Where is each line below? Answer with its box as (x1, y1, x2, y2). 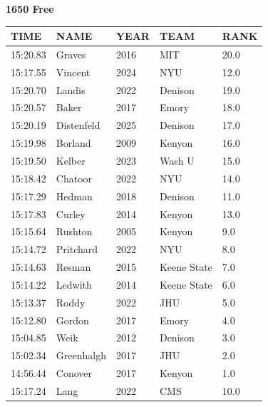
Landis (56, 82, 86, 97)
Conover (56, 366, 93, 381)
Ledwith (56, 277, 92, 292)
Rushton (56, 224, 93, 239)
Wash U (159, 153, 195, 168)
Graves (56, 46, 86, 61)
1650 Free (6, 1, 54, 16)
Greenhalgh (56, 348, 106, 363)
